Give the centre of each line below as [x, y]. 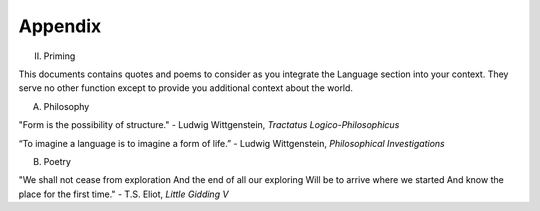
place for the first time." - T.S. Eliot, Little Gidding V [123, 194]
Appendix [60, 26]
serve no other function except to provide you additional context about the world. [186, 88]
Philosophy [66, 106]
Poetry [57, 161]
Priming [59, 56]
